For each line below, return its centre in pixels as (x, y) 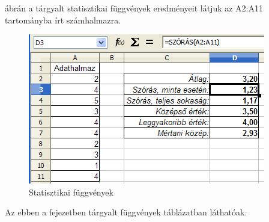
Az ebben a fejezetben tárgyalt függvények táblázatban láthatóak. (126, 212)
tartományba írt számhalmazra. (63, 20)
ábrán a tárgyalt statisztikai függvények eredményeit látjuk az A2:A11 (134, 8)
